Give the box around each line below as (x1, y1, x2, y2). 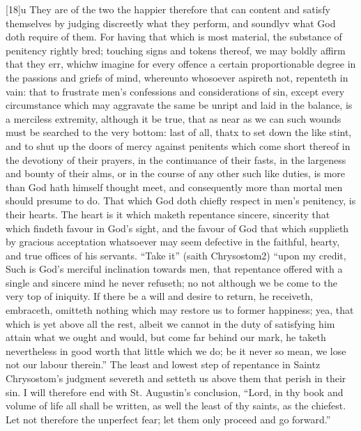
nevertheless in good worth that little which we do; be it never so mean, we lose (6, 343, 346, 358)
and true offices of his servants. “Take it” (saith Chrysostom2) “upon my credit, (6, 248, 346, 262)
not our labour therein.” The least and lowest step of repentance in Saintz (6, 357, 321, 372)
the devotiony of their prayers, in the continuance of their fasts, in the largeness (6, 152, 346, 167)
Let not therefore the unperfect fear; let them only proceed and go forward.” (6, 411, 331, 426)
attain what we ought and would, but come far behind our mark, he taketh (6, 330, 326, 345)
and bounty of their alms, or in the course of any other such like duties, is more (6, 166, 346, 181)
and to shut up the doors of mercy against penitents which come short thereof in (6, 138, 351, 153)
